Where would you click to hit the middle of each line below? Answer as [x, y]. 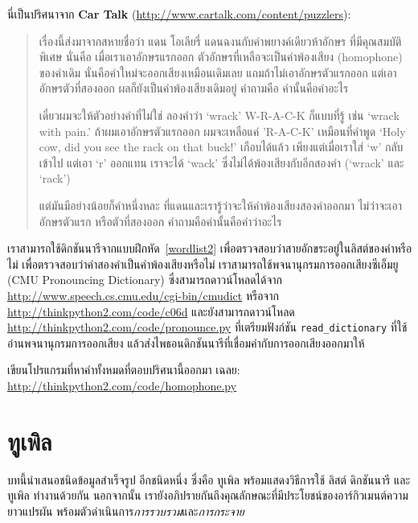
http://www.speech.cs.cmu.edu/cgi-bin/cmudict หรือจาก [143, 295]
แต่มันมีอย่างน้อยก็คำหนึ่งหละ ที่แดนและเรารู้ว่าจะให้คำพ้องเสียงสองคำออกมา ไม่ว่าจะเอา [221, 205]
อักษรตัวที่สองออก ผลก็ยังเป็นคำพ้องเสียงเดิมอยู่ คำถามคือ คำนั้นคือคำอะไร [194, 88]
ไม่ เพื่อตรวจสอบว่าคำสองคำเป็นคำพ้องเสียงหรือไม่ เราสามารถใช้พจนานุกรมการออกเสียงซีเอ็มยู [203, 264]
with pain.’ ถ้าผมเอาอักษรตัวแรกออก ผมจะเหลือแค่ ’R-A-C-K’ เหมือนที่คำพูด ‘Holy [222, 131]
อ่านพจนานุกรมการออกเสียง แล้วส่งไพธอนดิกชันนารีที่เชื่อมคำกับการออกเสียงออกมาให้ [186, 342]
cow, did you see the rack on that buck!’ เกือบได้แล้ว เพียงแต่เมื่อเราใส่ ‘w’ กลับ [221, 147]
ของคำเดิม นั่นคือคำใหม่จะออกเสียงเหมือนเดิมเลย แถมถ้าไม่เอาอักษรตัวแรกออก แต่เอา [218, 72]
